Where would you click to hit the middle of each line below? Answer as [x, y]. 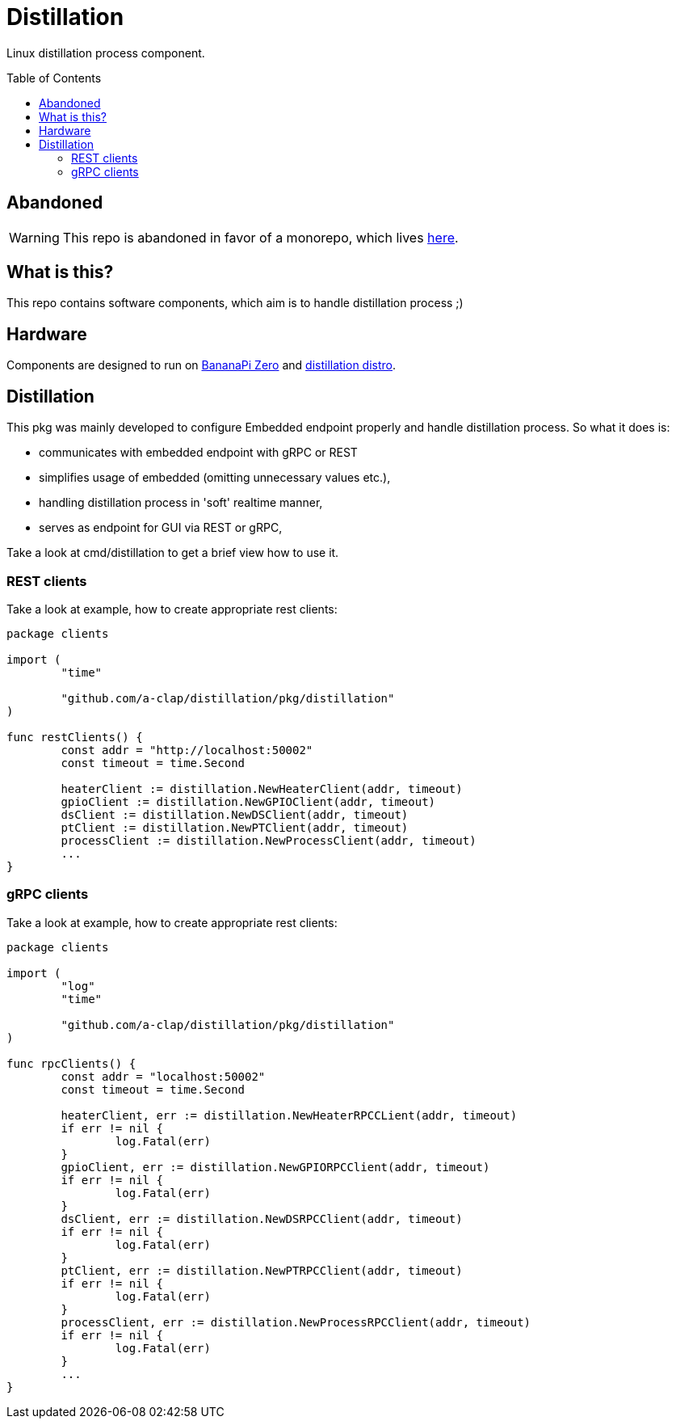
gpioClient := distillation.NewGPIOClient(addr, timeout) [248, 801]
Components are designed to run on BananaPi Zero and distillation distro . [202, 365]
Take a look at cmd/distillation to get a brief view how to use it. [173, 553]
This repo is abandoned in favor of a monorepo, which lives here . [260, 237]
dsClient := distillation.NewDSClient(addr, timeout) [235, 814]
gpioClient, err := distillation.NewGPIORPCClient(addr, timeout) [275, 1167]
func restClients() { [75, 737]
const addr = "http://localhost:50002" [187, 750]
